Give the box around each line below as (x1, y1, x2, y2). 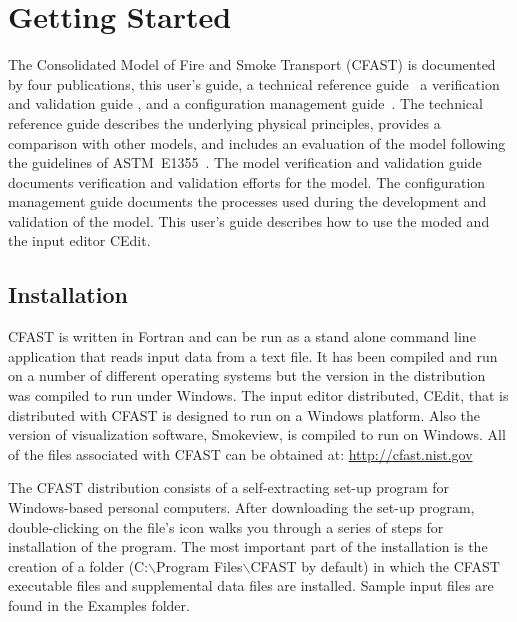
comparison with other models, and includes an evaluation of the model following (8, 132, 506, 153)
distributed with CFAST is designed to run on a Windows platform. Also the (8, 404, 481, 425)
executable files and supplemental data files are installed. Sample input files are (8, 575, 494, 596)
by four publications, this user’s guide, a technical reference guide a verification (8, 73, 500, 94)
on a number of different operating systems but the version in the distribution (8, 365, 486, 386)
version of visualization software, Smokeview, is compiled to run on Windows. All (8, 424, 506, 445)
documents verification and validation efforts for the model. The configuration (8, 171, 486, 192)
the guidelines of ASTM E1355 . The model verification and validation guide (8, 152, 482, 173)
